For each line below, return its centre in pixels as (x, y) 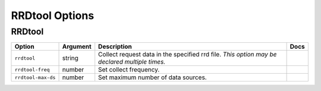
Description (115, 46)
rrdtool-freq (32, 69)
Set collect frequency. (129, 70)
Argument (77, 46)
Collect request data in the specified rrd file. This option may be (188, 55)
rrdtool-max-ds (35, 77)
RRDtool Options (53, 15)
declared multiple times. (132, 62)
